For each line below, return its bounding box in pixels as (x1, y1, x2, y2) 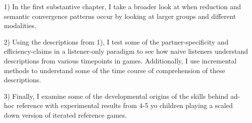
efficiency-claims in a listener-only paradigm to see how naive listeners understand (4, 46, 248, 56)
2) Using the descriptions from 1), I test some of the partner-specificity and (4, 36, 229, 46)
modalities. (4, 20, 36, 31)
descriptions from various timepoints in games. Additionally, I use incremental (4, 55, 237, 65)
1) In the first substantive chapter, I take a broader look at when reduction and (4, 1, 241, 11)
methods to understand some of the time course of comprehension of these (4, 65, 225, 75)
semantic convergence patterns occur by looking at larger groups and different (4, 11, 236, 21)
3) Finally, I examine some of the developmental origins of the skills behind (4, 91, 228, 101)
